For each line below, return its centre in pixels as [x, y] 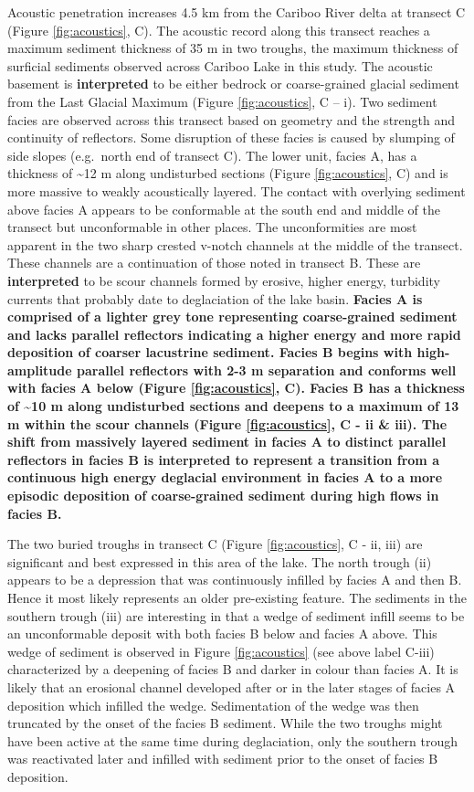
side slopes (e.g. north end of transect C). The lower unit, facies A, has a [212, 155]
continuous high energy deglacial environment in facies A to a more [225, 477]
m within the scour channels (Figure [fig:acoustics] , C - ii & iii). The [227, 423]
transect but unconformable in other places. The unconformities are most [212, 227]
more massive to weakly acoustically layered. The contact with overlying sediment [237, 190]
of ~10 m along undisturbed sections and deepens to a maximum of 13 [233, 406]
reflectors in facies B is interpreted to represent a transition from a [223, 459]
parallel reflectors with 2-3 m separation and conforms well [267, 370]
